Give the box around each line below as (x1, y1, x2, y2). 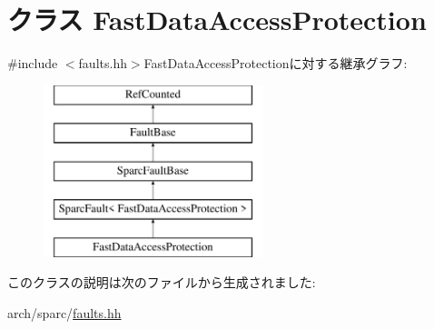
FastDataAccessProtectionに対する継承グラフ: (143, 54, 408, 73)
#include (7, 54, 58, 73)
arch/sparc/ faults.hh (7, 303, 122, 322)
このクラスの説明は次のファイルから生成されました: (7, 273, 316, 292)
